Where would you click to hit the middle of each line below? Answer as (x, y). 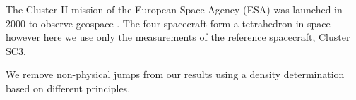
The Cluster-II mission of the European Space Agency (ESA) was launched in (174, 9)
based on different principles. (68, 88)
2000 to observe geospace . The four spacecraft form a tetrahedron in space (168, 23)
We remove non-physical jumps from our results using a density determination (175, 74)
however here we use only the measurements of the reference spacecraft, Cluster (178, 37)
